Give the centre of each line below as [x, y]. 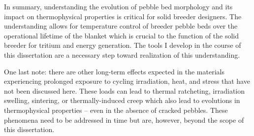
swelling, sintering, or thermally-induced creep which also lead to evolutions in [122, 100]
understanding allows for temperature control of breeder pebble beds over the [121, 26]
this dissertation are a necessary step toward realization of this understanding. [122, 54]
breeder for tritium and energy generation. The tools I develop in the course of [123, 45]
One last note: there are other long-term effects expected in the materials [114, 71]
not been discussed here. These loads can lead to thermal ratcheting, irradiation [125, 90]
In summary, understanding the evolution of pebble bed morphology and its [118, 6]
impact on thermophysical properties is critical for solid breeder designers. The [123, 16]
